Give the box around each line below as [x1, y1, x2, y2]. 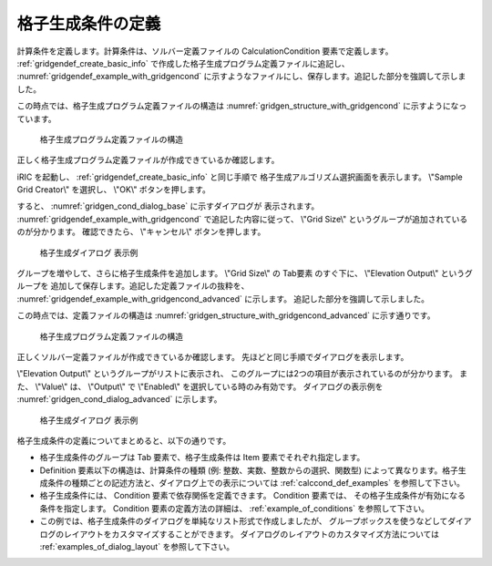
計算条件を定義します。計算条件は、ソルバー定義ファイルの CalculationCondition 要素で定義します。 [16, 46, 394, 57]
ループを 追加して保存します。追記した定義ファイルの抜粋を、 [16, 281, 250, 292]
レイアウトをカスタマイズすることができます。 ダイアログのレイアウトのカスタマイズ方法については [63, 529, 439, 540]
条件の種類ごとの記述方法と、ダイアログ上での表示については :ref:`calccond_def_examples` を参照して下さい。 [46, 478, 465, 489]
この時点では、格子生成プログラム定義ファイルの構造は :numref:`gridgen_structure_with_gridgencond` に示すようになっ [16, 100, 467, 111]
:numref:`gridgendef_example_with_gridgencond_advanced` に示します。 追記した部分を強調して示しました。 [16, 293, 430, 304]
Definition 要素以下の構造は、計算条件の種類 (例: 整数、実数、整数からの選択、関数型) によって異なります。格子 [39, 465, 459, 476]
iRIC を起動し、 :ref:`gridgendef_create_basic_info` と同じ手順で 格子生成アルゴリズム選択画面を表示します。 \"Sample [16, 171, 464, 182]
